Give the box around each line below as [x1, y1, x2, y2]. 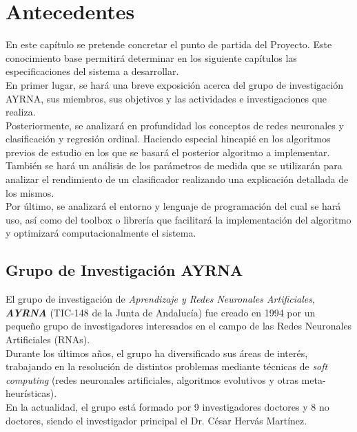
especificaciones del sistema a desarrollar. [6, 64, 179, 78]
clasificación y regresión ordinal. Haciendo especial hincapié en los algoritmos [6, 131, 331, 146]
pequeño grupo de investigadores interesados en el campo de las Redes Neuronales [6, 318, 352, 333]
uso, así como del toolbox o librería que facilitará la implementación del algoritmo [6, 212, 351, 226]
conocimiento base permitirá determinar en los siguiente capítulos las [6, 50, 297, 65]
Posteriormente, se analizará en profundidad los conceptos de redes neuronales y [6, 118, 344, 132]
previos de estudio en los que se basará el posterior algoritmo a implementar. [6, 144, 330, 159]
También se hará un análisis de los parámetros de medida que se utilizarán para [6, 158, 343, 173]
